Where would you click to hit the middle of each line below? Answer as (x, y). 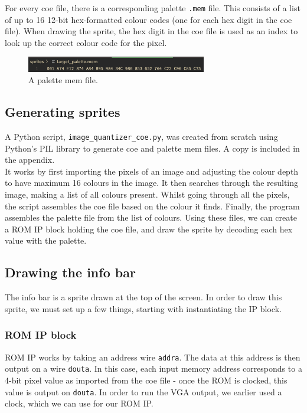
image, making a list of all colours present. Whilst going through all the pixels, (147, 194)
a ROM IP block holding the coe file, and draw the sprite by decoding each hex (149, 229)
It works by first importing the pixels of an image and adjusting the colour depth (152, 171)
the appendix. (30, 160)
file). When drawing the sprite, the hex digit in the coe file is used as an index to (151, 31)
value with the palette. (46, 240)
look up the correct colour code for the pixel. (86, 42)
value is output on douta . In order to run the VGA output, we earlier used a (143, 391)
